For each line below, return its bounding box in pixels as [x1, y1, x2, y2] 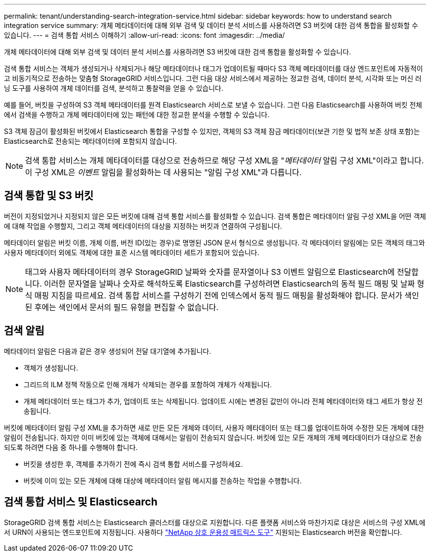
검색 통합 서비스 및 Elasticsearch [4, 496, 158, 508]
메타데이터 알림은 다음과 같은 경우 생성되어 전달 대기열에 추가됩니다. [4, 346, 211, 355]
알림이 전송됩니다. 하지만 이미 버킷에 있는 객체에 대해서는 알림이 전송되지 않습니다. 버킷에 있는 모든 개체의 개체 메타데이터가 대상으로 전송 [4, 433, 422, 442]
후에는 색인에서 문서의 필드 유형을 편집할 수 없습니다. [34, 302, 218, 312]
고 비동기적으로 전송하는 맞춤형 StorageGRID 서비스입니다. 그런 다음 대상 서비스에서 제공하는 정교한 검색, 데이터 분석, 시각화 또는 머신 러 [4, 74, 422, 82]
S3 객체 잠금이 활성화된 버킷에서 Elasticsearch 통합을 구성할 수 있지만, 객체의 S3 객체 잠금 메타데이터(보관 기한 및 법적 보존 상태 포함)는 [4, 127, 420, 135]
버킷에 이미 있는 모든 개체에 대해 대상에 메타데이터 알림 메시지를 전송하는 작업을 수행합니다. [24, 476, 302, 485]
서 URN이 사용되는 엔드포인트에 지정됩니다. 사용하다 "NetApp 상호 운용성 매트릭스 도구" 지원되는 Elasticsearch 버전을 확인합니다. [4, 528, 402, 536]
